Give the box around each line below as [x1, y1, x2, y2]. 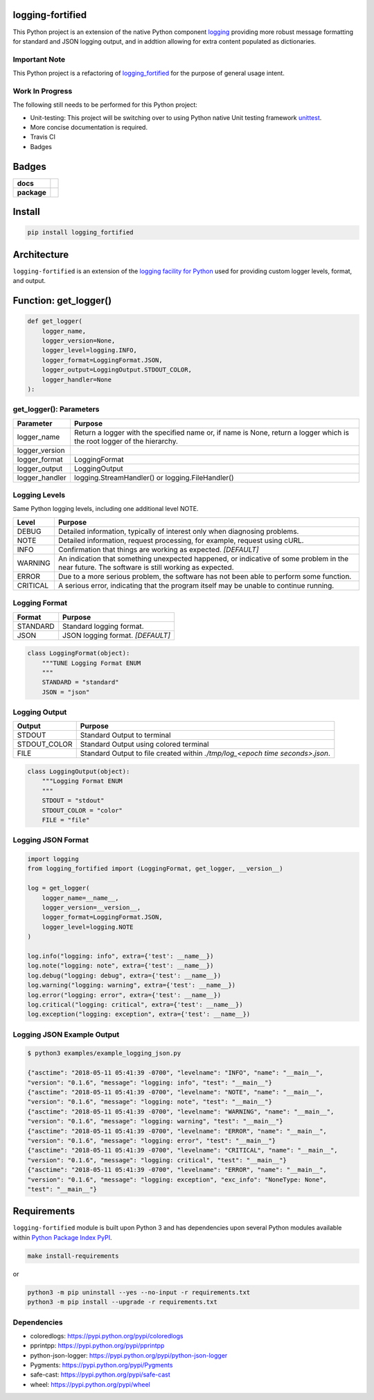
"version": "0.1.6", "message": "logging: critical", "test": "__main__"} [27, 1156, 287, 1164]
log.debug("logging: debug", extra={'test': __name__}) [27, 971, 222, 979]
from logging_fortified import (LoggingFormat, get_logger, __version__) [27, 865, 283, 873]
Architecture [12, 248, 69, 260]
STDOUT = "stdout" [42, 797, 105, 804]
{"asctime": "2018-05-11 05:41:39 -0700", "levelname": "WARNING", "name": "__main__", [27, 1107, 335, 1116]
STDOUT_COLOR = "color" [42, 806, 123, 814]
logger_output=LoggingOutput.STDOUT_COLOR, [42, 366, 192, 374]
